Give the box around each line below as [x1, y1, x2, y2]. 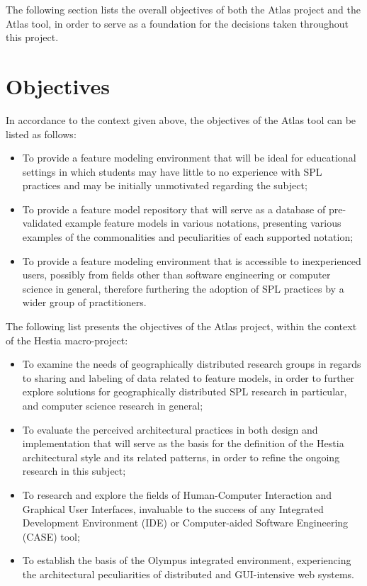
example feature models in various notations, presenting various [65, 215, 341, 230]
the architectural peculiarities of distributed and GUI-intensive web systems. [22, 566, 354, 581]
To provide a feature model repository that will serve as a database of [22, 201, 326, 216]
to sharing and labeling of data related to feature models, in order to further [22, 370, 355, 385]
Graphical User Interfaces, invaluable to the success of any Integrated [22, 501, 324, 516]
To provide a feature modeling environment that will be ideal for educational [22, 150, 356, 165]
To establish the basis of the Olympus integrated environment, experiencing [22, 553, 351, 568]
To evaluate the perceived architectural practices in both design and [22, 422, 318, 436]
